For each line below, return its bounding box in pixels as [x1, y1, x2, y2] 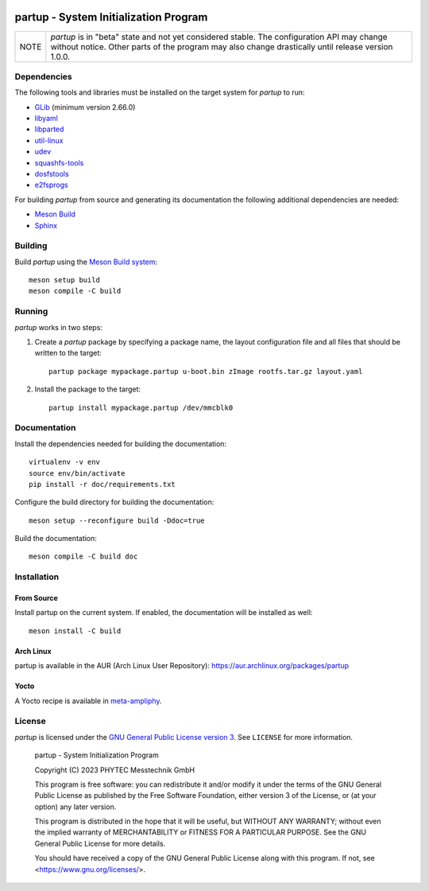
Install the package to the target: [34, 384, 141, 394]
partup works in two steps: [14, 322, 103, 332]
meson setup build [29, 275, 101, 285]
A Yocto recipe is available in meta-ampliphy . [14, 696, 162, 706]
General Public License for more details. [34, 838, 166, 848]
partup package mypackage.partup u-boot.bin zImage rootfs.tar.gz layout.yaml [48, 367, 363, 375]
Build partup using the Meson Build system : [14, 257, 158, 267]
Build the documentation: [14, 534, 97, 543]
